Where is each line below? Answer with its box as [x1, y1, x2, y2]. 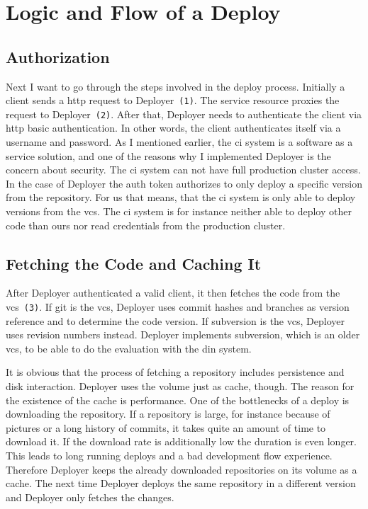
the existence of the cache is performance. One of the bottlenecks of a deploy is [6, 392, 350, 407]
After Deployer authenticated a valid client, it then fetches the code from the [6, 285, 340, 300]
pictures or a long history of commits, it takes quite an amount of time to [6, 420, 326, 435]
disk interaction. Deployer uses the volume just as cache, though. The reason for [6, 379, 355, 394]
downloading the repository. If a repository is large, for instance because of [6, 406, 330, 421]
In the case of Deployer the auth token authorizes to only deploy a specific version [6, 176, 363, 190]
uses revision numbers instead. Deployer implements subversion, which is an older [6, 327, 360, 342]
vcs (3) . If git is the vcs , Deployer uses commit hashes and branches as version [6, 299, 350, 314]
